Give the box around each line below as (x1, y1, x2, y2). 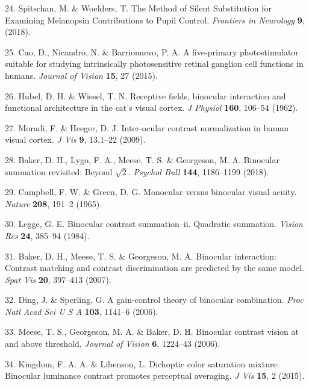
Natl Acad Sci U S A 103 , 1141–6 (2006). (5, 305, 158, 317)
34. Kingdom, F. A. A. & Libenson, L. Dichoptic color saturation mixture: (5, 357, 279, 370)
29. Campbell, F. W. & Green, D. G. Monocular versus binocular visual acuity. (5, 185, 297, 198)
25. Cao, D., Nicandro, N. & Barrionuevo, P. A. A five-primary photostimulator (5, 45, 299, 58)
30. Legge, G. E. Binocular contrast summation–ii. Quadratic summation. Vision (5, 217, 303, 230)
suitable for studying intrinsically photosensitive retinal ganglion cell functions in (5, 57, 304, 70)
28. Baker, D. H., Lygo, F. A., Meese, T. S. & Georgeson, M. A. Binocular (5, 153, 279, 166)
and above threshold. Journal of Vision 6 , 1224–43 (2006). (5, 337, 220, 350)
